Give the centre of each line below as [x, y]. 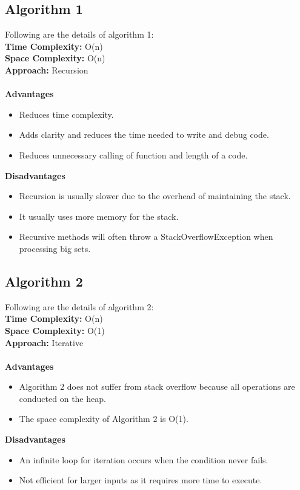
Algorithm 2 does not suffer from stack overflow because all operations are [157, 386]
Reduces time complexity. [66, 114]
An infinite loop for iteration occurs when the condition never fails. [144, 459]
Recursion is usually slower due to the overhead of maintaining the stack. [155, 196]
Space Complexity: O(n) [55, 58]
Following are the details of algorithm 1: [79, 34]
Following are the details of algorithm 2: [79, 306]
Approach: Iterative [44, 342]
